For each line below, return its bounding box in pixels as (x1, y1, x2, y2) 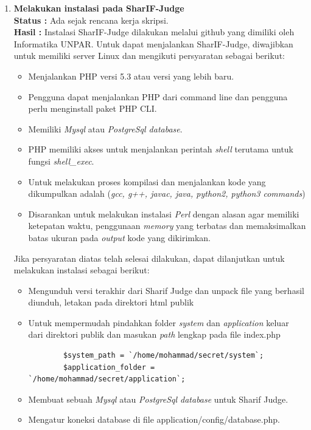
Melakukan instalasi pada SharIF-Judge (13, 2, 184, 14)
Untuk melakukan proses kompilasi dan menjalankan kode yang (28, 175, 266, 188)
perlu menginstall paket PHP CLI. (28, 102, 157, 115)
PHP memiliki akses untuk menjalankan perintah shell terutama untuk (28, 143, 294, 155)
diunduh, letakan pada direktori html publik (28, 296, 194, 309)
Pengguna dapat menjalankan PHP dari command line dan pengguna (28, 90, 288, 103)
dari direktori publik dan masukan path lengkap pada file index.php (28, 328, 281, 341)
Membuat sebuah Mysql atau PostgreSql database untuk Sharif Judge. (28, 392, 288, 405)
